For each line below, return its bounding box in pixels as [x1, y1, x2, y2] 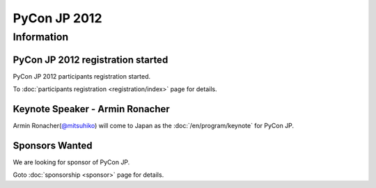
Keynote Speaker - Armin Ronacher [13, 103, 170, 115]
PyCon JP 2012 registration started [13, 54, 169, 65]
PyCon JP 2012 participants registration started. [13, 72, 151, 80]
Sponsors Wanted [13, 139, 93, 151]
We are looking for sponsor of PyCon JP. [13, 157, 130, 166]
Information [13, 31, 69, 43]
